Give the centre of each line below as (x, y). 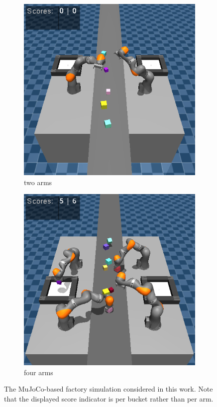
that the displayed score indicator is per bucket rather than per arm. (109, 398)
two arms (38, 182)
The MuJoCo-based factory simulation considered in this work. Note (108, 389)
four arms (39, 372)
